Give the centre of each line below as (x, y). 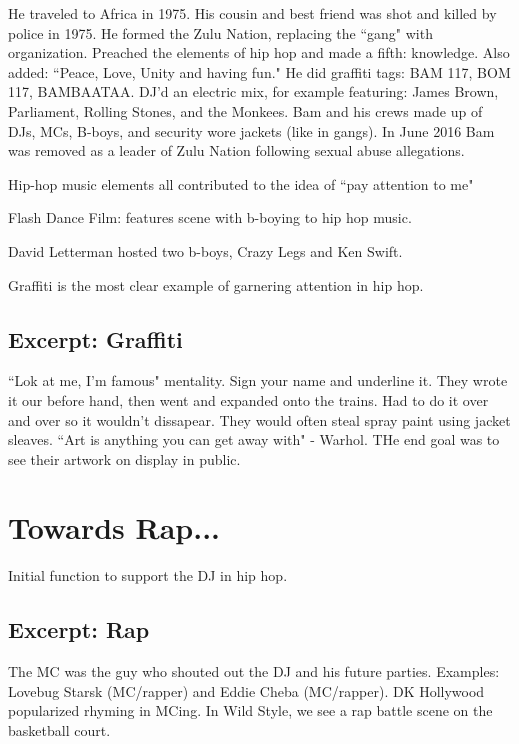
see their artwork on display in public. (124, 458)
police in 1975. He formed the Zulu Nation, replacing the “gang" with (220, 32)
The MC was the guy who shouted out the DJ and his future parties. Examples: (254, 671)
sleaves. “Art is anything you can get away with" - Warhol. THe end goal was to (254, 439)
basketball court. (59, 730)
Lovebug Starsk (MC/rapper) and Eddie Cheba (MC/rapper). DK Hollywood (246, 690)
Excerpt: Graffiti (95, 338)
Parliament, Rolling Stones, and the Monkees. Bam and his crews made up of (245, 110)
